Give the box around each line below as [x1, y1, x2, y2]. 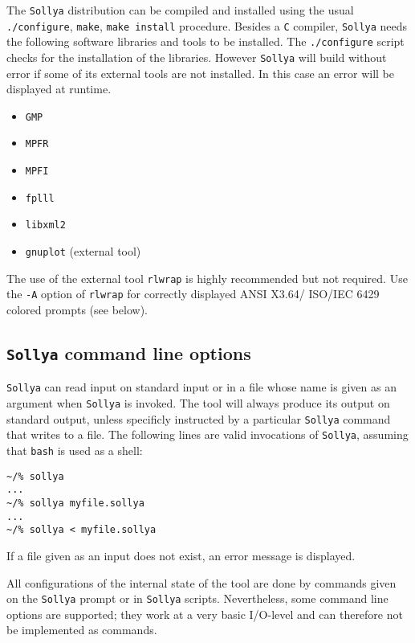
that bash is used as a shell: [6, 442, 143, 459]
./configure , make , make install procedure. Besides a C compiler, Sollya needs [6, 17, 408, 34]
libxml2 [25, 219, 66, 231]
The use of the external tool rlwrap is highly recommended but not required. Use [6, 269, 408, 286]
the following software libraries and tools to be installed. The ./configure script [6, 33, 405, 50]
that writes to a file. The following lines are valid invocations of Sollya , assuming [6, 426, 409, 443]
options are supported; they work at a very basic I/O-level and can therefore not [6, 605, 403, 622]
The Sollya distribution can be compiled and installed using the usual [6, 2, 354, 18]
